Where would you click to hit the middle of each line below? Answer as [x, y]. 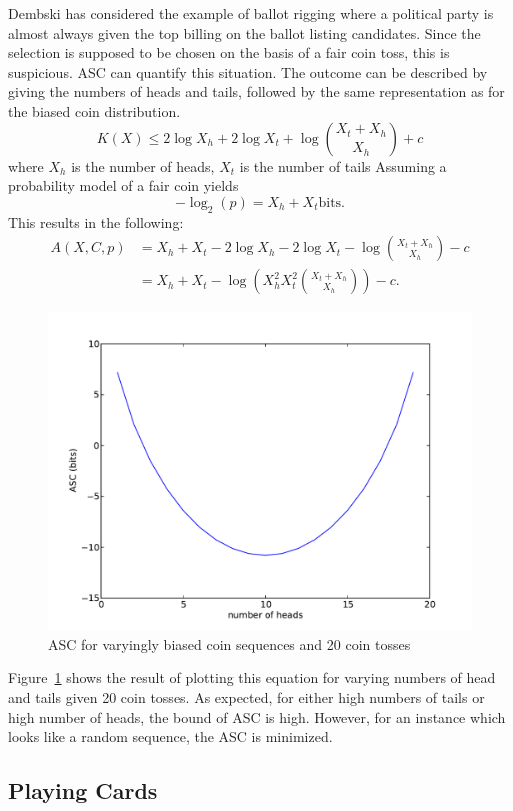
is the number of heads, [143, 165]
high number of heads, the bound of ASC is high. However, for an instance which [257, 716]
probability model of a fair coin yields [123, 185]
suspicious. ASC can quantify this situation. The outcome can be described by [248, 71]
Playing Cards [83, 790]
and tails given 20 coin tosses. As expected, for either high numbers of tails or [246, 696]
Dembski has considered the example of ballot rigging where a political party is [251, 13]
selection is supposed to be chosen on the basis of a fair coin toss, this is [229, 52]
